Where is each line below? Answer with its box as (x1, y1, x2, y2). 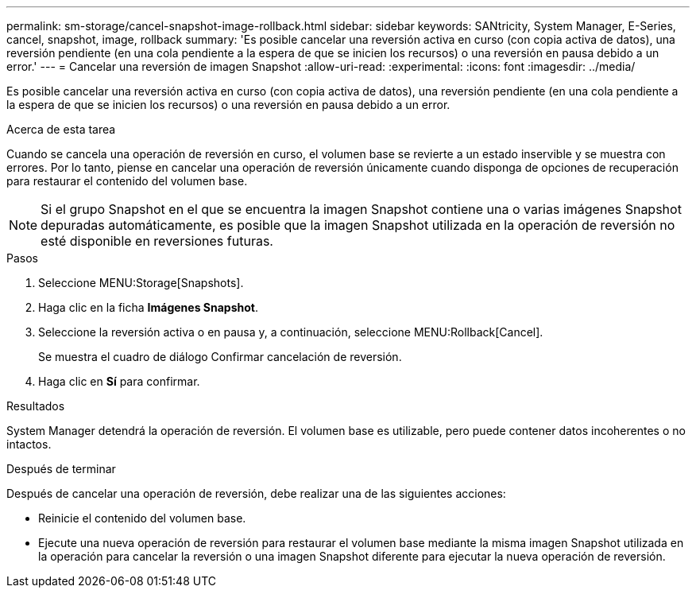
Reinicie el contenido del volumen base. (38, 511, 246, 525)
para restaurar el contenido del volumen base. (6, 174, 248, 188)
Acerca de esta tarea (6, 122, 116, 136)
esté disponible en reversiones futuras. (41, 233, 273, 249)
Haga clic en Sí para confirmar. (38, 375, 200, 388)
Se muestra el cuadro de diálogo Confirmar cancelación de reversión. (38, 350, 402, 363)
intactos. (6, 437, 52, 451)
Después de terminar (6, 462, 116, 476)
